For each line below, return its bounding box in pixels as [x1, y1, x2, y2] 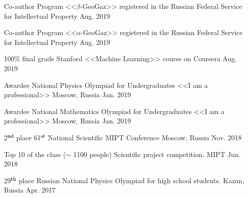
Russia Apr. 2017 [4, 185, 56, 195]
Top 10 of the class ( [4, 149, 66, 159]
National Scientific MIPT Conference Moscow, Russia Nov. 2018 [48, 132, 242, 142]
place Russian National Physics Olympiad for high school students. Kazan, [19, 175, 245, 185]
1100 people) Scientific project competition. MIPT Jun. [73, 149, 241, 159]
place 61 [16, 132, 41, 142]
